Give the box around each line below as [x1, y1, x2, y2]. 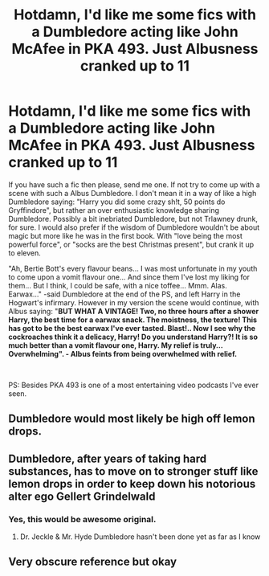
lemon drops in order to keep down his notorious [8, 476, 256, 491]
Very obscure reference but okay [8, 555, 177, 569]
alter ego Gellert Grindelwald [8, 489, 156, 503]
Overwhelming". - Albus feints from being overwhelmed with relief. [8, 349, 238, 358]
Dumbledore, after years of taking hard [8, 451, 207, 465]
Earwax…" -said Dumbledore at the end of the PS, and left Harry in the [8, 289, 241, 299]
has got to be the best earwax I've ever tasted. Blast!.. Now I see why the [8, 323, 255, 333]
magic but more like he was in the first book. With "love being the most [8, 231, 243, 240]
